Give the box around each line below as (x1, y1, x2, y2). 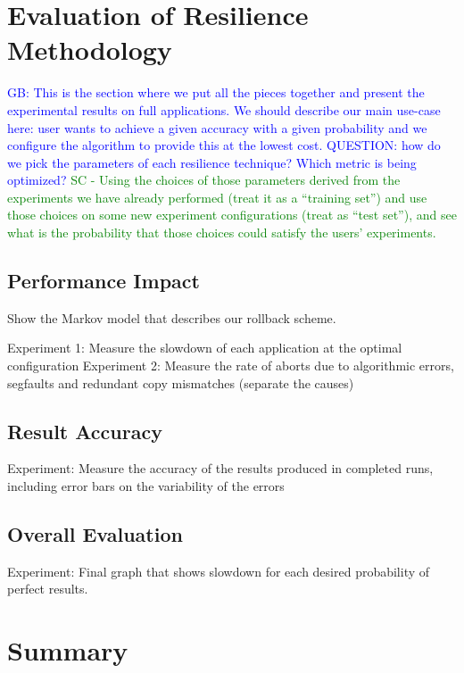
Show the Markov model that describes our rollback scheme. (7, 308, 336, 327)
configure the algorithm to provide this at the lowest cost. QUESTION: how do (7, 136, 441, 154)
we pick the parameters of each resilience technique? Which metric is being (7, 153, 417, 171)
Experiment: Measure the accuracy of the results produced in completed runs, (7, 459, 434, 478)
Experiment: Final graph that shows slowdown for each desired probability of (7, 561, 430, 580)
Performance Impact (7, 267, 200, 295)
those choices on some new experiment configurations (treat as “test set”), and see (7, 205, 457, 224)
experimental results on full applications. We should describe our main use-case (7, 100, 441, 119)
